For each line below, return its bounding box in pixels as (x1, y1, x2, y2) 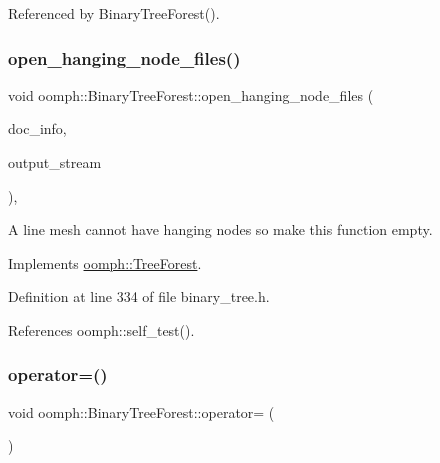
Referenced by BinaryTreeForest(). (8, 3, 220, 23)
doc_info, (8, 118, 67, 139)
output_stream (8, 152, 102, 172)
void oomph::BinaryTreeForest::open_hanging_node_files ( (8, 84, 374, 105)
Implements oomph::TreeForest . (8, 252, 202, 273)
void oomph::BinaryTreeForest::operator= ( (8, 401, 275, 422)
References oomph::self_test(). (8, 319, 195, 340)
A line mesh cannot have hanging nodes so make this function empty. (8, 219, 433, 240)
